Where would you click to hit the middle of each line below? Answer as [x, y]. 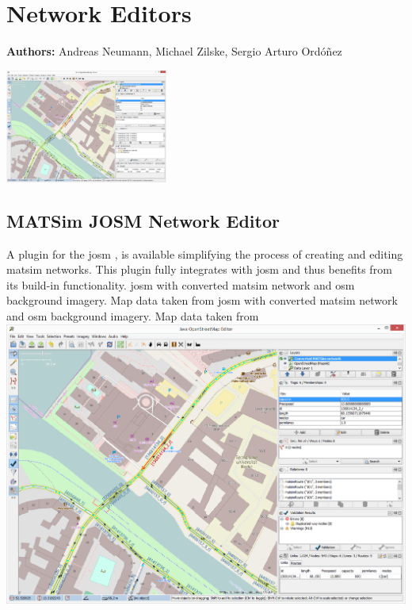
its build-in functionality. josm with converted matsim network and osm [181, 284]
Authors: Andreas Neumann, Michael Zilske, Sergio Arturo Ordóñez [174, 51]
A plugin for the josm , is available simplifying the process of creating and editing [205, 253]
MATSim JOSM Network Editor [143, 220]
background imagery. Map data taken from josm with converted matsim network [202, 300]
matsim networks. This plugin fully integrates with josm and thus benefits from [199, 269]
